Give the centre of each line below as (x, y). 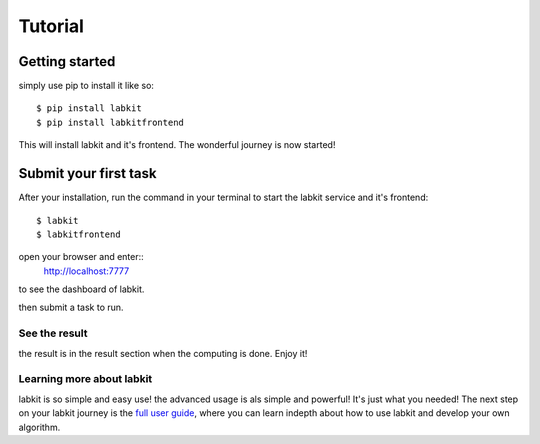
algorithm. (39, 427)
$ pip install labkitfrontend (110, 122)
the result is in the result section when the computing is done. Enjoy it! (163, 353)
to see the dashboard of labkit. (81, 289)
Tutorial (51, 26)
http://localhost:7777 (86, 271)
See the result (53, 333)
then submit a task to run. (71, 307)
